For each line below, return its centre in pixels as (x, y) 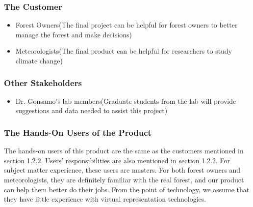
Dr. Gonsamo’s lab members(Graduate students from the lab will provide (126, 101)
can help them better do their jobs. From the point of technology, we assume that (127, 189)
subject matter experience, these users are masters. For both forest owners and (122, 170)
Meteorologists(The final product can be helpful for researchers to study (124, 51)
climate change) (39, 60)
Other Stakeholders (43, 82)
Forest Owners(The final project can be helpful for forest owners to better (126, 25)
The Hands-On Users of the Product (78, 132)
